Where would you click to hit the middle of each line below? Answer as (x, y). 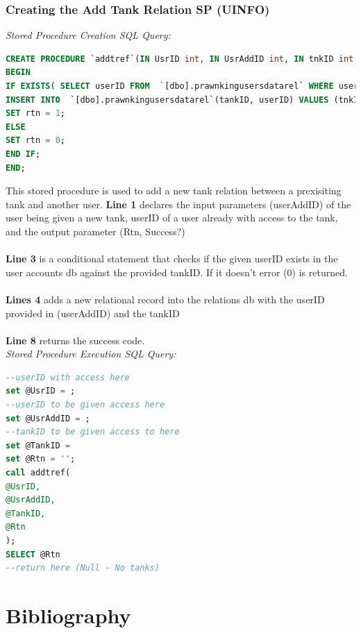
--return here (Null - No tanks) (83, 568)
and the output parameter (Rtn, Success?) (95, 231)
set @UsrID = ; (41, 391)
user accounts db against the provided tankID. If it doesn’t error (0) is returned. (177, 272)
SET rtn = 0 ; (35, 141)
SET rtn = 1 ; (35, 113)
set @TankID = (38, 445)
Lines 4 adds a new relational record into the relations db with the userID (165, 299)
